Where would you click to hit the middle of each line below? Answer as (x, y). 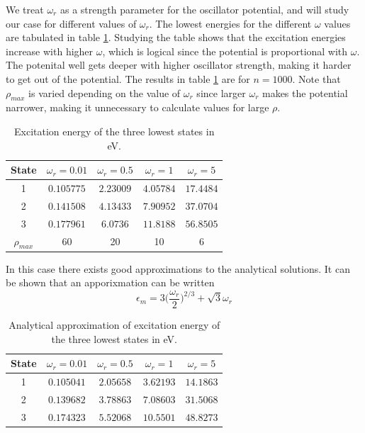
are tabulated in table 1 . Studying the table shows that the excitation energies (176, 37)
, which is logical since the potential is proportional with (225, 51)
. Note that (316, 78)
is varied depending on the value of (105, 92)
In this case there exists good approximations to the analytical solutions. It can (178, 268)
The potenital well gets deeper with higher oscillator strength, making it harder (179, 65)
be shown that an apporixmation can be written (110, 282)
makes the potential (305, 92)
